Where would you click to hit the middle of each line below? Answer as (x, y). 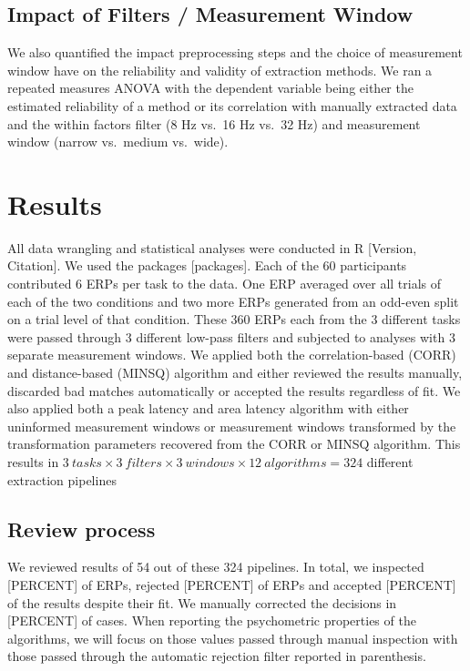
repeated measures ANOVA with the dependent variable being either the (210, 88)
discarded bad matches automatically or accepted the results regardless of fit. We (234, 390)
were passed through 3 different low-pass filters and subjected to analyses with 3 (231, 336)
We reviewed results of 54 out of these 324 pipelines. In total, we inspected (216, 567)
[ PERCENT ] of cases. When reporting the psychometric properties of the (212, 620)
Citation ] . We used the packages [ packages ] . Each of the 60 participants (207, 265)
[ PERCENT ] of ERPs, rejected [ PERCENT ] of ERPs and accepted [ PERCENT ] (232, 585)
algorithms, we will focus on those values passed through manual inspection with (233, 638)
